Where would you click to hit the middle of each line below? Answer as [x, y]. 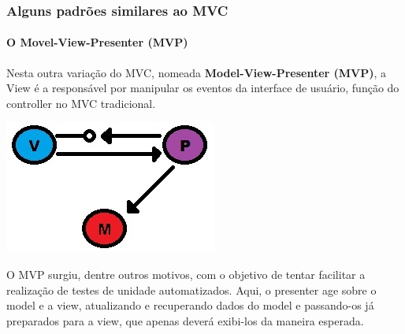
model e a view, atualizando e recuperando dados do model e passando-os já [190, 305]
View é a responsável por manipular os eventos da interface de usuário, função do [203, 88]
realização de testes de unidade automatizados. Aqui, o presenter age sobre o [191, 289]
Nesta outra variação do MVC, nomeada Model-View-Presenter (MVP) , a [197, 72]
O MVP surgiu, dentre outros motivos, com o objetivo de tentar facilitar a [186, 275]
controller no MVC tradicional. [81, 103]
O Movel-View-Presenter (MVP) [97, 42]
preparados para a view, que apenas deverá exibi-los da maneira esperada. [185, 320]
